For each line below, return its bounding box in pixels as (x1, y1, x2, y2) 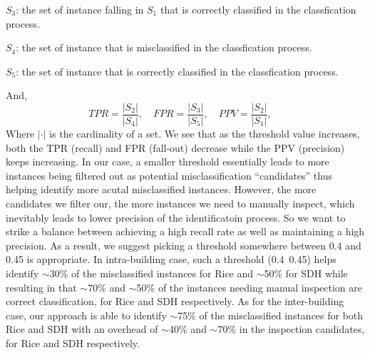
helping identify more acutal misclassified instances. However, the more (6, 182, 317, 197)
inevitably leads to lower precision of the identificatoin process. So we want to (6, 210, 346, 225)
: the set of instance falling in (16, 2, 144, 16)
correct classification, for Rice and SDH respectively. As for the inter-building (6, 294, 344, 309)
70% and (88, 279, 126, 294)
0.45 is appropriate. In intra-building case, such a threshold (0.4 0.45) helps (6, 252, 336, 267)
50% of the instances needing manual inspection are (136, 279, 363, 294)
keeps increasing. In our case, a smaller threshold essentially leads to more (6, 154, 329, 169)
